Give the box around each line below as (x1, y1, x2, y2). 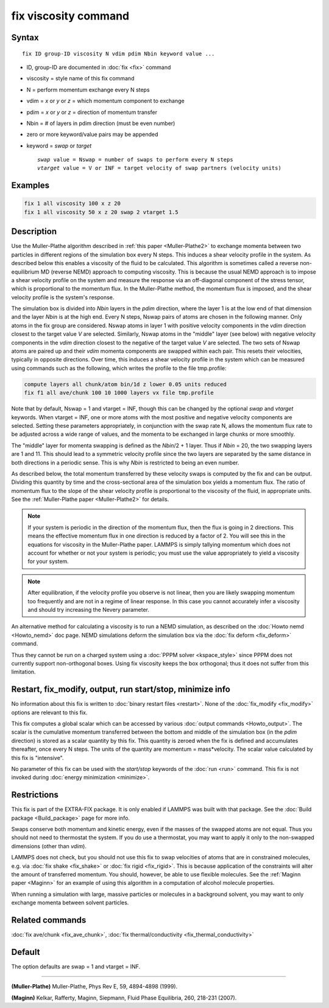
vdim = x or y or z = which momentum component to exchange (26, 98, 185, 105)
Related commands (11, 915, 87, 925)
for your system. (27, 558, 69, 565)
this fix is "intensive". (11, 754, 64, 761)
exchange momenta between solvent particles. (11, 899, 129, 906)
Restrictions (11, 790, 59, 800)
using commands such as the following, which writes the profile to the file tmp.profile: (11, 364, 227, 372)
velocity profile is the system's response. (11, 293, 115, 301)
